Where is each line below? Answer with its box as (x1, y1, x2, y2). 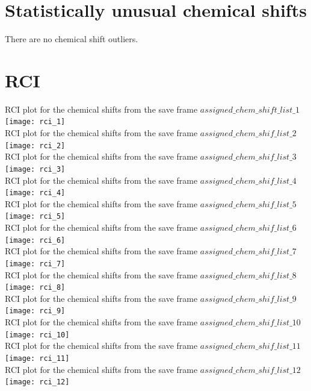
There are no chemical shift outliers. (5, 33, 138, 45)
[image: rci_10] (5, 330, 70, 339)
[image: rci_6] (5, 236, 66, 245)
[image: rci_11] (5, 354, 70, 363)
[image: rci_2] (5, 141, 66, 150)
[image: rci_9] (5, 307, 66, 316)
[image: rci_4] (5, 189, 66, 198)
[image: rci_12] (5, 378, 70, 387)
